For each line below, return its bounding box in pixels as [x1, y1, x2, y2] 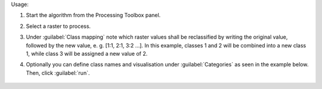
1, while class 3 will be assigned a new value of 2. [26, 50, 148, 57]
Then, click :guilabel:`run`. [26, 69, 90, 77]
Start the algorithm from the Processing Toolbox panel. [26, 12, 161, 19]
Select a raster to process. [26, 23, 91, 30]
